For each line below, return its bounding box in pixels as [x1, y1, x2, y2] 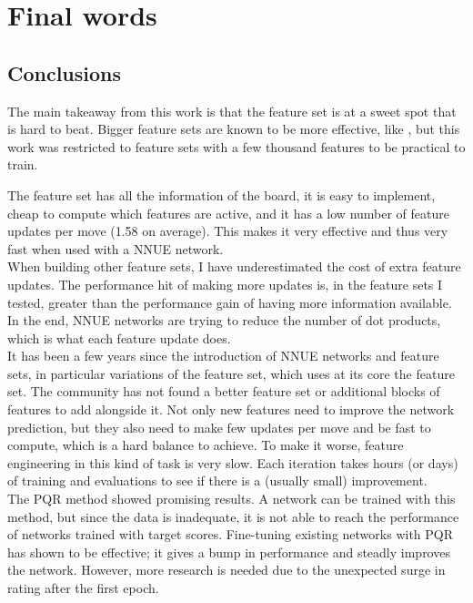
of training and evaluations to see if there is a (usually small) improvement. [7, 471, 428, 490]
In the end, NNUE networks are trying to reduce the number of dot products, [7, 311, 441, 330]
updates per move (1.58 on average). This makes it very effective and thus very [7, 221, 448, 240]
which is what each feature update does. [7, 328, 231, 347]
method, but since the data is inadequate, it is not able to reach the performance [7, 506, 459, 526]
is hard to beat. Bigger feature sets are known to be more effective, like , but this [7, 119, 460, 138]
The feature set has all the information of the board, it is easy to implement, [7, 185, 436, 204]
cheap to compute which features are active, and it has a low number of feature [7, 203, 449, 222]
